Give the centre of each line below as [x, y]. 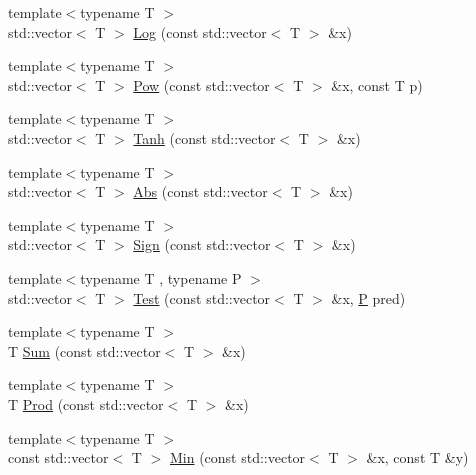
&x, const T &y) [417, 457]
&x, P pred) [368, 297]
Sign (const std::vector [202, 244]
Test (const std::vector [202, 297]
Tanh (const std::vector [204, 137]
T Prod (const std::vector [86, 403]
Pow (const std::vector [201, 84]
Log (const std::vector [200, 31]
